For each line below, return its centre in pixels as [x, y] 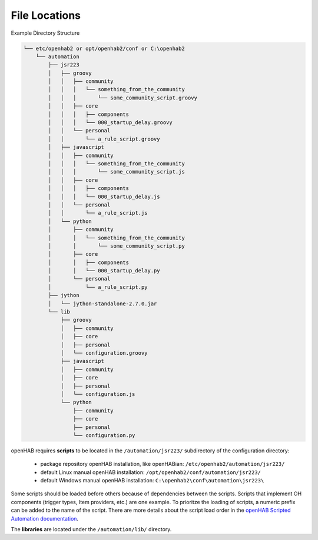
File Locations [46, 15]
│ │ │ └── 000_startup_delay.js [104, 196]
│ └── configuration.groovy [104, 353]
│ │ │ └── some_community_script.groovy [122, 98]
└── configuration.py [104, 435]
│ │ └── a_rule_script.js [98, 213]
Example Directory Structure [45, 33]
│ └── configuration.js [98, 394]
